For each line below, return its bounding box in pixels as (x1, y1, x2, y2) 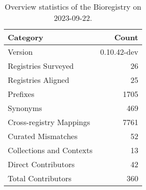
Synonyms (8, 102, 42, 113)
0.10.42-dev (100, 46, 138, 57)
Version (8, 46, 33, 57)
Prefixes (8, 88, 35, 99)
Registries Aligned (8, 74, 70, 85)
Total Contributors (8, 173, 72, 184)
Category (8, 32, 44, 43)
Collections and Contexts (8, 144, 93, 156)
